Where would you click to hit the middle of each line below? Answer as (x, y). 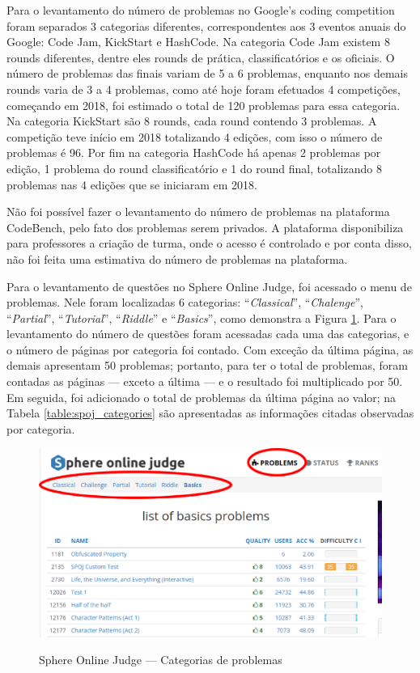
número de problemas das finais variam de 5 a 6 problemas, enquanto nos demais (208, 73)
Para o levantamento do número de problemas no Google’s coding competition (201, 10)
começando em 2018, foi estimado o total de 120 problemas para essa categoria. (204, 105)
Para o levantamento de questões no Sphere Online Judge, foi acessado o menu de (209, 286)
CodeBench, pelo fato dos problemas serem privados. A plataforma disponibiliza (205, 227)
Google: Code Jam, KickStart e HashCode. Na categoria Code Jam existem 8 (198, 42)
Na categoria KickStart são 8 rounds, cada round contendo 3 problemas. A (192, 121)
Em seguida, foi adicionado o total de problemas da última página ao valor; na (202, 397)
